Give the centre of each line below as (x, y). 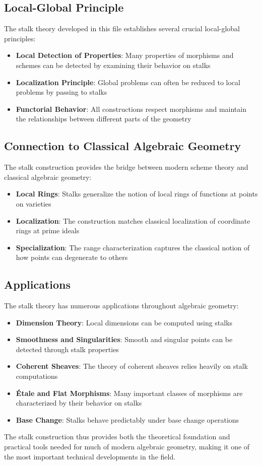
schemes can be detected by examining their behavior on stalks (113, 65)
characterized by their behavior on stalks (79, 403)
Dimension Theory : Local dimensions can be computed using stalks (124, 322)
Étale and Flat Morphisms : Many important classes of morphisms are (129, 393)
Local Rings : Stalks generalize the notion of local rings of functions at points (137, 194)
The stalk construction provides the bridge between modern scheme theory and (126, 167)
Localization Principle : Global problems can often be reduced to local (128, 82)
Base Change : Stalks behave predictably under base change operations (127, 419)
